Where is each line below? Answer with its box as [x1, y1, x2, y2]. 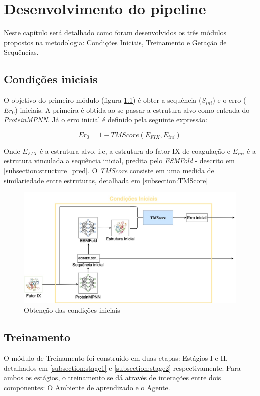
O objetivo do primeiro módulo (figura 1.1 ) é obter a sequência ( [4, 95, 202, 105]
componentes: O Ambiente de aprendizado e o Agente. [4, 382, 170, 392]
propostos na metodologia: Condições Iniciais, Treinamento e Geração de [4, 37, 227, 47]
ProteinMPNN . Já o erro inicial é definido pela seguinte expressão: [4, 114, 207, 125]
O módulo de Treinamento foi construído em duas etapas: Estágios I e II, [4, 353, 228, 363]
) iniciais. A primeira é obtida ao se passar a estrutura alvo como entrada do [15, 104, 250, 115]
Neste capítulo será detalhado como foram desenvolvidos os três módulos [4, 27, 227, 38]
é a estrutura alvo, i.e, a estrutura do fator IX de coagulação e [39, 145, 230, 156]
